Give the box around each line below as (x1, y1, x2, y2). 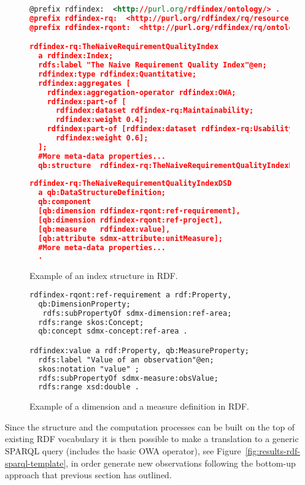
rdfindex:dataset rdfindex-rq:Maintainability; (55, 106, 254, 115)
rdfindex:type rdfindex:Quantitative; (38, 69, 197, 78)
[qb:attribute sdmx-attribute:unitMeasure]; (38, 234, 223, 243)
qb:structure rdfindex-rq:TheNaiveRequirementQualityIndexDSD (38, 161, 302, 170)
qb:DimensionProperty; (38, 299, 131, 308)
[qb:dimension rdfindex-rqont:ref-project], (38, 215, 223, 224)
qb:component (38, 197, 91, 207)
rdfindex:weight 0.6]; (55, 134, 149, 143)
